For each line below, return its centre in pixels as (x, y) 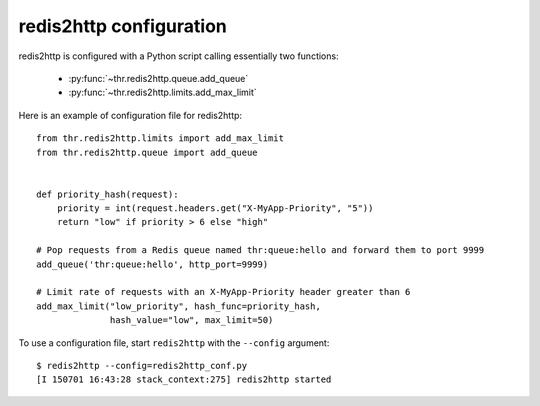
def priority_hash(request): (107, 194)
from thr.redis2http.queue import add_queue (147, 152)
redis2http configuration (122, 26)
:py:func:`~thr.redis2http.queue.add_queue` (158, 78)
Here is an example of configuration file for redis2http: (130, 115)
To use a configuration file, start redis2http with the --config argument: (174, 342)
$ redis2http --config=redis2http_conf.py (142, 365)
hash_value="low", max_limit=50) (192, 320)
